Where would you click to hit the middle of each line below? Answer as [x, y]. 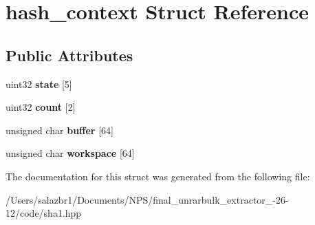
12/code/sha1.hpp [44, 213]
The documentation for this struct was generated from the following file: [158, 176]
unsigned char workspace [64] [70, 153]
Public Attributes [69, 55]
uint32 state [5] [39, 84]
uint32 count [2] [41, 107]
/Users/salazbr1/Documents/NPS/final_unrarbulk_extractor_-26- [147, 199]
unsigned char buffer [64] [59, 130]
